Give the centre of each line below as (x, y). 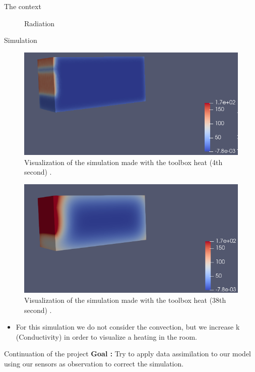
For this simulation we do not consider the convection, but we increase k (128, 327)
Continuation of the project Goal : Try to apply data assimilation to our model (127, 354)
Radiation (40, 23)
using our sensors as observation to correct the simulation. (94, 364)
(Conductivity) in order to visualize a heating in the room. (106, 336)
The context (23, 6)
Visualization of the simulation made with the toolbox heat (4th (123, 162)
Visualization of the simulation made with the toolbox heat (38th (125, 300)
